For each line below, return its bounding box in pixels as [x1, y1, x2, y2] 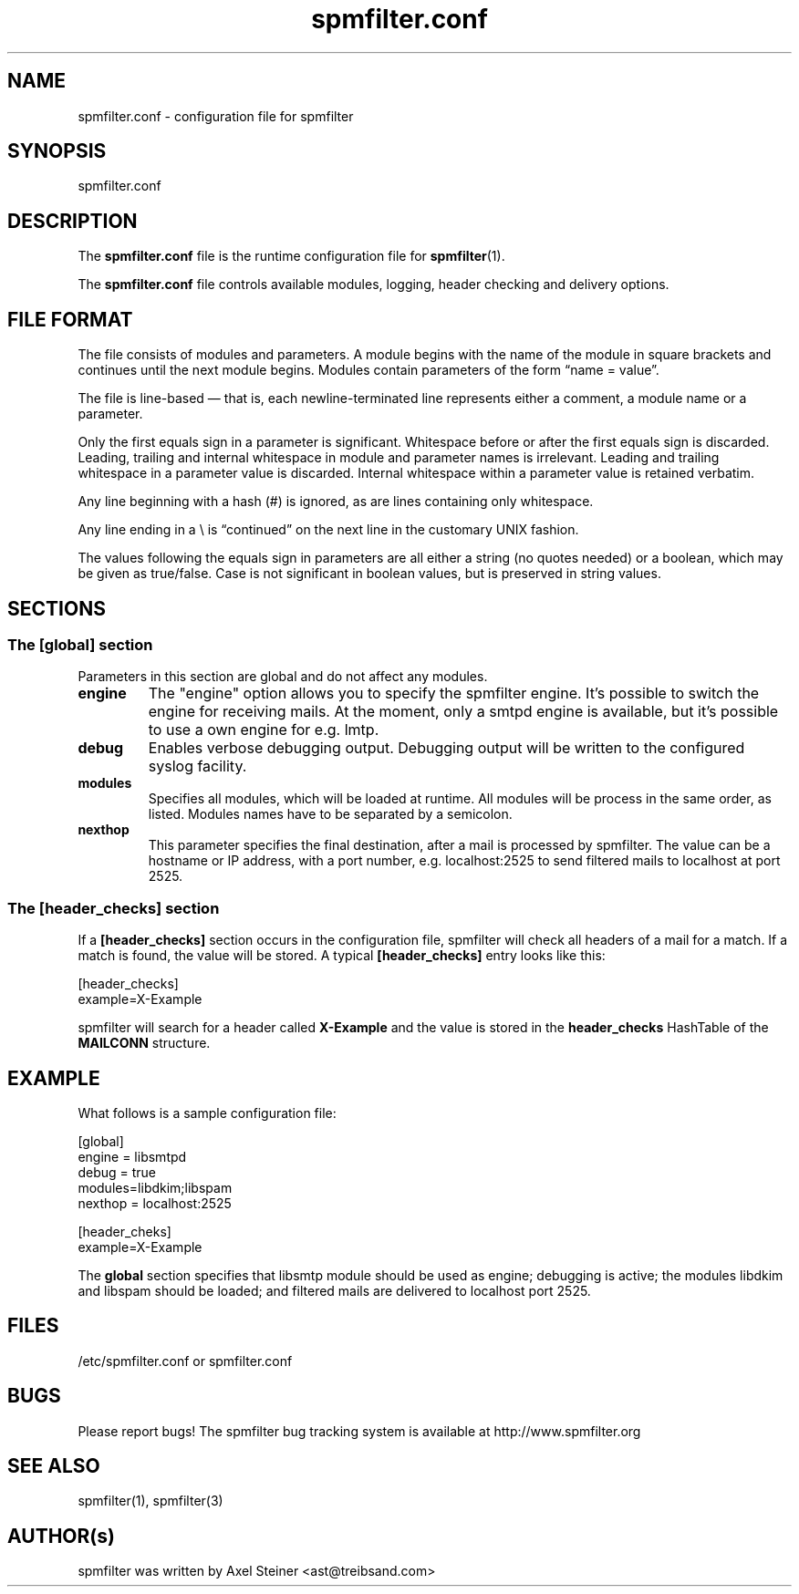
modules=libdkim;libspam [78, 1179, 233, 1195]
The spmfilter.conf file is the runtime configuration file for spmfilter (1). [78, 248, 505, 264]
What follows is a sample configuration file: [78, 1104, 337, 1121]
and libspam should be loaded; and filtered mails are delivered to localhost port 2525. [78, 1282, 591, 1299]
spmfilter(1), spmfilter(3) [78, 1493, 223, 1509]
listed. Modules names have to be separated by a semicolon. [148, 806, 513, 823]
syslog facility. [148, 757, 247, 776]
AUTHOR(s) [7, 1524, 115, 1547]
